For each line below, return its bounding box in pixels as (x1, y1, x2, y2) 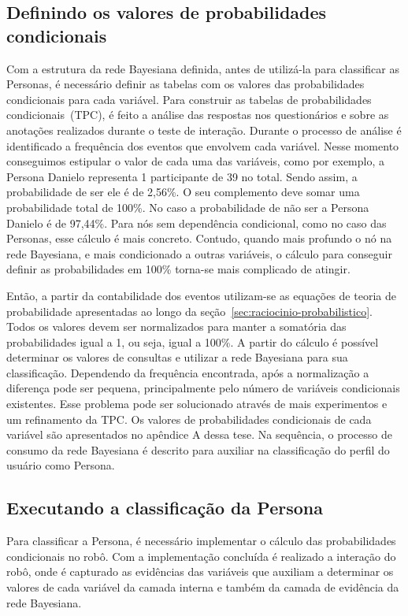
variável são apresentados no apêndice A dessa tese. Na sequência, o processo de (6, 426, 392, 443)
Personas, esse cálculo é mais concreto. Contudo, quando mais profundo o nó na (6, 230, 392, 247)
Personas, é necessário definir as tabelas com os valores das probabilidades (6, 76, 365, 92)
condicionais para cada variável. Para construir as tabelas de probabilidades (6, 91, 372, 107)
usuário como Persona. (6, 457, 115, 473)
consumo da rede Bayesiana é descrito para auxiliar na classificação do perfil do (6, 441, 390, 458)
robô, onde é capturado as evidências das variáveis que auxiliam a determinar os (6, 563, 394, 580)
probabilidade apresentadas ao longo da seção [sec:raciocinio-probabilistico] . (6, 302, 373, 319)
